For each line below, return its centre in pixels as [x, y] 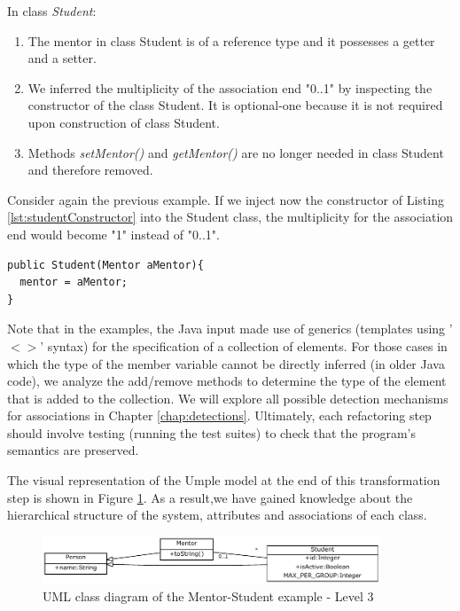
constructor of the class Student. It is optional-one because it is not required [235, 105]
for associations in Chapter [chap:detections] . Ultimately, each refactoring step [219, 415]
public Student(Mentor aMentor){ [105, 265]
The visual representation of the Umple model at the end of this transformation [224, 480]
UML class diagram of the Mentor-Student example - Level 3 [208, 595]
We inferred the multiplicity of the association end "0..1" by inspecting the [230, 87]
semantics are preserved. [73, 450]
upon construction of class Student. [124, 122]
